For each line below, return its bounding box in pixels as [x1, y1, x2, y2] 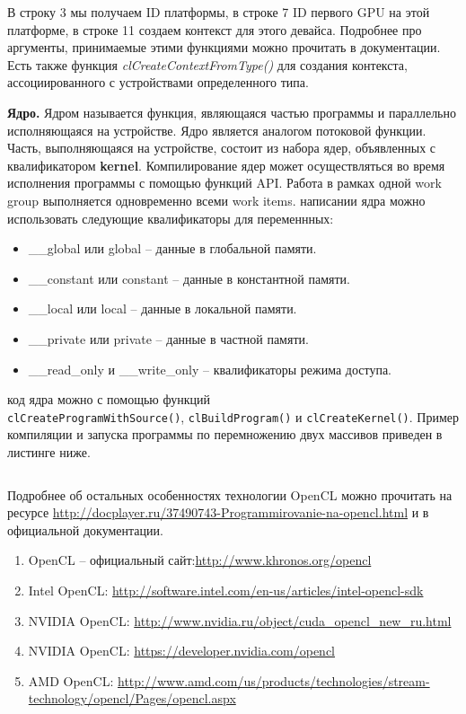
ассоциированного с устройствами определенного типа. [7, 73, 309, 92]
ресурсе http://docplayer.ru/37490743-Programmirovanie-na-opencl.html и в [7, 503, 429, 522]
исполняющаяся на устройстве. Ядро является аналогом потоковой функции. [7, 120, 426, 139]
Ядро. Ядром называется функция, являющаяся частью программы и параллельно [7, 102, 456, 121]
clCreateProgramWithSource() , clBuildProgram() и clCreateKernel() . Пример [7, 407, 460, 426]
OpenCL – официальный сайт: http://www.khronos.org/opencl [28, 551, 372, 569]
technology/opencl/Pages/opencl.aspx [28, 689, 236, 708]
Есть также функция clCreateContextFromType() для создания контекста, [7, 55, 408, 74]
